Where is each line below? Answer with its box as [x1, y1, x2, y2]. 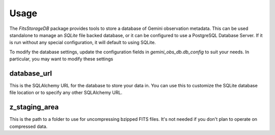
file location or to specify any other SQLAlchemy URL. [9, 89, 122, 96]
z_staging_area [9, 103, 59, 112]
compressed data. [9, 123, 48, 129]
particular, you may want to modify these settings [9, 56, 114, 62]
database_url [9, 69, 52, 78]
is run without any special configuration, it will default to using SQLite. [9, 40, 156, 46]
